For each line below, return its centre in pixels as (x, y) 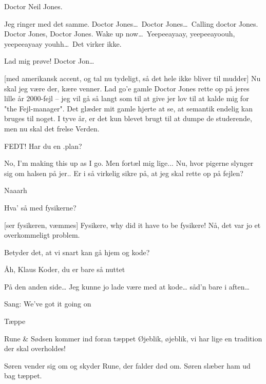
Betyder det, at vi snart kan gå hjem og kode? (77, 252)
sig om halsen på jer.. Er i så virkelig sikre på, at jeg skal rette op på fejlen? (124, 173)
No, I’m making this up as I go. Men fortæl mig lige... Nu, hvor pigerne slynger (129, 163)
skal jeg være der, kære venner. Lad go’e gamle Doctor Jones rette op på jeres (127, 88)
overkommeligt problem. (42, 235)
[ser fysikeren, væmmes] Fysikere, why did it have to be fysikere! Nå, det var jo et (132, 225)
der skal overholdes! (35, 348)
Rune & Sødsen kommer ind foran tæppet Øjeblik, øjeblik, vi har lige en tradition (133, 338)
